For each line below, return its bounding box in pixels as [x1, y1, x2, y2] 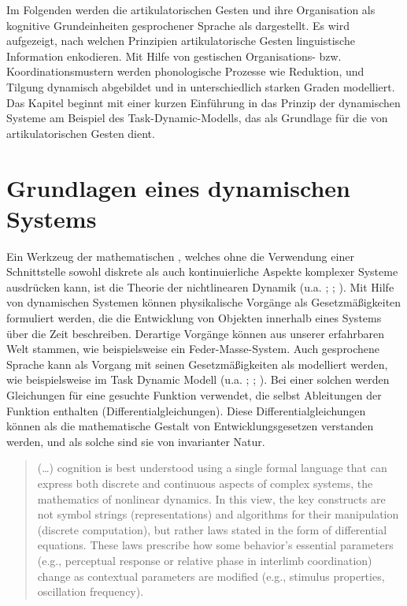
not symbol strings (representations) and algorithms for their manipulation [37, 506, 399, 522]
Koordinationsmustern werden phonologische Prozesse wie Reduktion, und [6, 63, 364, 80]
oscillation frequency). [37, 583, 144, 600]
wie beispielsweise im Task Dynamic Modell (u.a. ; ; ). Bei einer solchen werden [6, 371, 390, 388]
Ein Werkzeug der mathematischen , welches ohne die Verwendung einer [6, 247, 354, 264]
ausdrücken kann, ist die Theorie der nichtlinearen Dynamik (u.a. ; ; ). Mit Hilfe [6, 278, 394, 295]
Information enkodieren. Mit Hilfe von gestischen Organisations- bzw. [6, 47, 342, 64]
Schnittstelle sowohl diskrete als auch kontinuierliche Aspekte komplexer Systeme [6, 263, 398, 280]
